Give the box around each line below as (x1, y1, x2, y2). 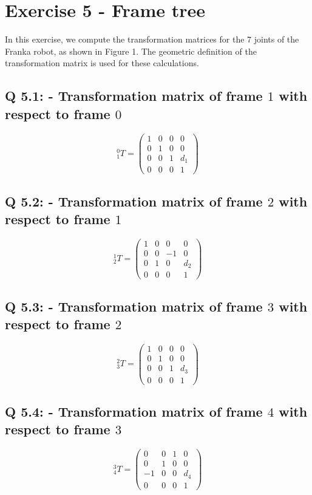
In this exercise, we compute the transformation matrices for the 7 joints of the (5, 33, 299, 46)
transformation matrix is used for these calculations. (5, 56, 199, 69)
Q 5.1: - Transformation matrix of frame (5, 86, 263, 105)
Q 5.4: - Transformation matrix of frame (5, 402, 263, 421)
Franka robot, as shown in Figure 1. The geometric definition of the (5, 44, 257, 57)
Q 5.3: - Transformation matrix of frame (5, 296, 263, 315)
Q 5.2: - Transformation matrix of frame (5, 191, 263, 210)
